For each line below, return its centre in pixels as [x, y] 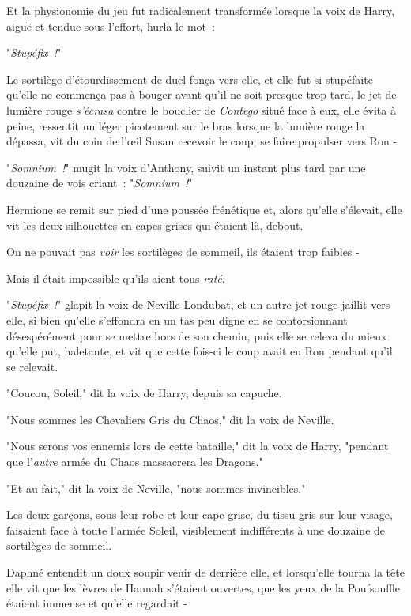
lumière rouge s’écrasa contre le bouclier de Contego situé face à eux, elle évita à [201, 109]
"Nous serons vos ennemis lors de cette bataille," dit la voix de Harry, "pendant [198, 446]
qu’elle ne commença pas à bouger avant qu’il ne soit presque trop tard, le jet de [202, 94]
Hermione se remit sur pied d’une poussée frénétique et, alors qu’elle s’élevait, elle [204, 209]
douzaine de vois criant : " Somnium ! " [100, 183]
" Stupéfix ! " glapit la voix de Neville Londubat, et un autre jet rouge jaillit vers [198, 304]
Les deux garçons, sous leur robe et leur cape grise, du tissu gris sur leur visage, [200, 515]
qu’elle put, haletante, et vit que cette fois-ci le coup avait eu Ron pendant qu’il [200, 351]
